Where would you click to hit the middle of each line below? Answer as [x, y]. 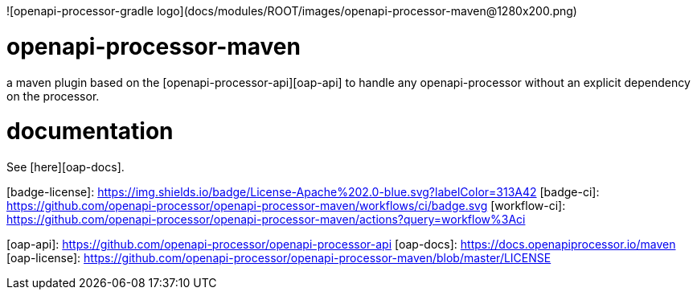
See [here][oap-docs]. [66, 167]
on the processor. [53, 96]
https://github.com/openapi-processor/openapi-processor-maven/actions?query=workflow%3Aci [266, 219]
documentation [90, 132]
